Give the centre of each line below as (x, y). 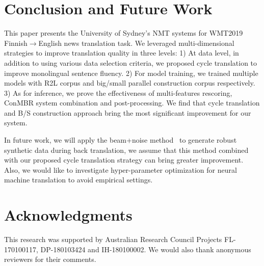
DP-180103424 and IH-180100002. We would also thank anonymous (146, 249)
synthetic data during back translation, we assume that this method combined (126, 150)
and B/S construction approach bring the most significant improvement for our (128, 112)
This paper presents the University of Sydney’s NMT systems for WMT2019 (124, 33)
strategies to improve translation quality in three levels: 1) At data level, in (122, 53)
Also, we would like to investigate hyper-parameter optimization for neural (121, 169)
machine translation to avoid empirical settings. (78, 180)
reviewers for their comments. (50, 259)
